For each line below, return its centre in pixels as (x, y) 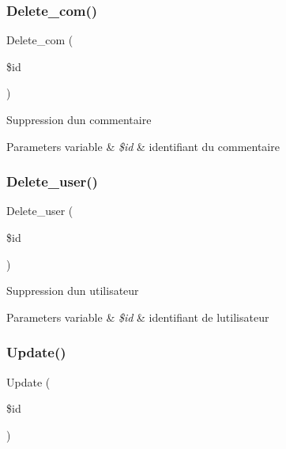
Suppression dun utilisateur (73, 291)
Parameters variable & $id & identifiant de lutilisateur (138, 317)
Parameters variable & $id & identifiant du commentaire (143, 146)
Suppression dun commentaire (79, 119)
